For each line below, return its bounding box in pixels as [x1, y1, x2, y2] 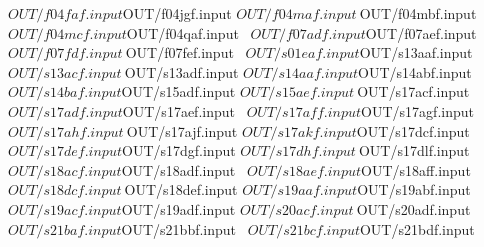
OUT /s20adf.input [356, 198, 471, 219]
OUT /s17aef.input [122, 100, 235, 121]
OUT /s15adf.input [121, 81, 236, 102]
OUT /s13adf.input [124, 61, 239, 82]
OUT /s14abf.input [358, 61, 472, 82]
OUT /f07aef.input [365, 22, 477, 43]
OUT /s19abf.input [357, 179, 471, 200]
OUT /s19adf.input [121, 198, 236, 219]
